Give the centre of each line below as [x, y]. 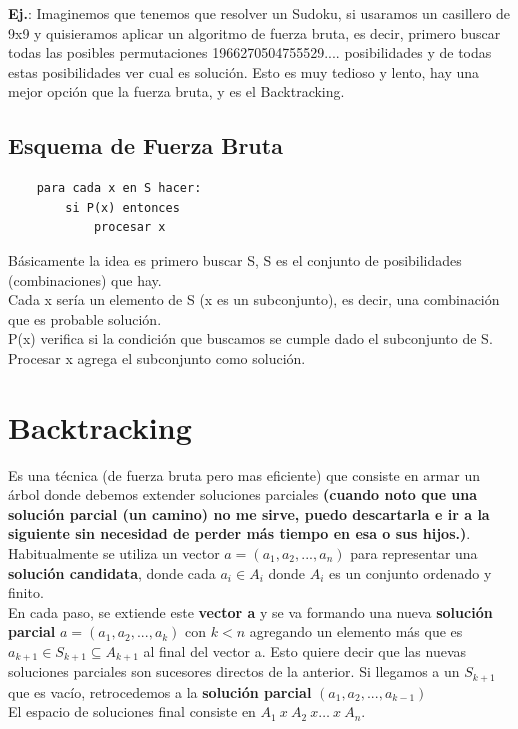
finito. [26, 592]
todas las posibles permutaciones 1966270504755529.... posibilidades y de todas [250, 52]
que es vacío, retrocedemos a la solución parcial [160, 691]
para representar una [414, 553]
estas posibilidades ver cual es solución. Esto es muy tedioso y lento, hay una [244, 71]
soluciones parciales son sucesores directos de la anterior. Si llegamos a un [234, 671]
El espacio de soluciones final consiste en [132, 711]
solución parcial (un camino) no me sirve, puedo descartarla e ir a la [249, 513]
